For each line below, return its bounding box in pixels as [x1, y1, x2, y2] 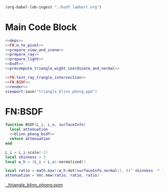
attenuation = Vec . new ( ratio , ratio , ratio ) [5, 173, 99, 178]
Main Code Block [5, 21, 77, 33]
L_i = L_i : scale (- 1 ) [5, 150, 48, 155]
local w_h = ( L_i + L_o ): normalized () [5, 159, 86, 164]
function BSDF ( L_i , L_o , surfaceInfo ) [5, 122, 86, 127]
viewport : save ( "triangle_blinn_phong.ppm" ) [5, 89, 97, 94]
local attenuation [9, 127, 48, 132]
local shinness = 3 [5, 154, 46, 159]
